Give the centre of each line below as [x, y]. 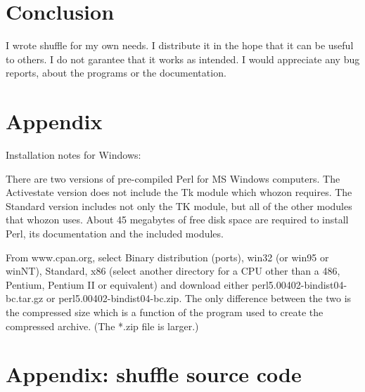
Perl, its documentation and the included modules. [115, 233]
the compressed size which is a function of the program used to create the [165, 312]
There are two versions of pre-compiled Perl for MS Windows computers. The [173, 178]
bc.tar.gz [25, 298]
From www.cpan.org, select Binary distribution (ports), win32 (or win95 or [167, 257]
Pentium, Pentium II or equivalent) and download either [127, 284]
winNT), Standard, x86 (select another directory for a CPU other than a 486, [173, 271]
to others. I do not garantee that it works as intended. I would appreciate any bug [183, 59]
